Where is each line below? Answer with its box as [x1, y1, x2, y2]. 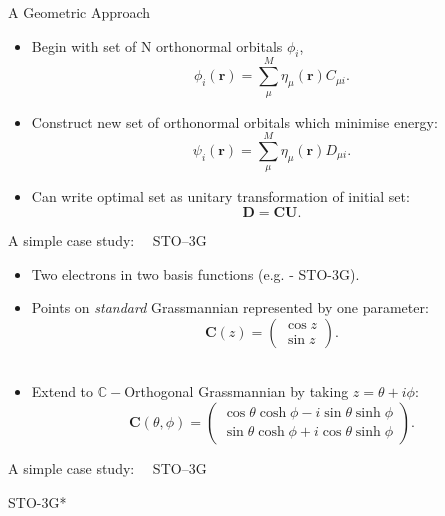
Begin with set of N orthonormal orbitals [31, 35, 283, 56]
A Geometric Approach [8, 2, 151, 22]
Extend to [31, 381, 94, 402]
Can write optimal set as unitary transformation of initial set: [31, 186, 410, 207]
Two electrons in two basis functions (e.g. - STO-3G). [31, 263, 360, 284]
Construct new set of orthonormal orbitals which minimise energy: [31, 111, 438, 132]
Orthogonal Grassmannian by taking [124, 381, 349, 402]
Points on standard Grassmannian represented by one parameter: [31, 297, 429, 318]
